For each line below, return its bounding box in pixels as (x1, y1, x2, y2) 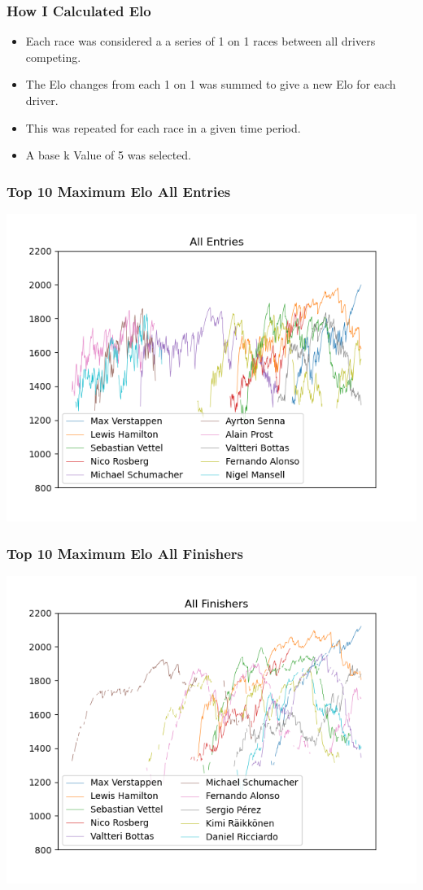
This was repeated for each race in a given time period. (25, 119, 301, 136)
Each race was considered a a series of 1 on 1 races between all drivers (25, 33, 376, 50)
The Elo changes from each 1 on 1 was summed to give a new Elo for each (25, 76, 396, 93)
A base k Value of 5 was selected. (25, 146, 191, 164)
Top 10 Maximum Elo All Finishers (7, 543, 244, 563)
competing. (25, 48, 81, 65)
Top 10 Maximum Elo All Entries (7, 181, 231, 201)
